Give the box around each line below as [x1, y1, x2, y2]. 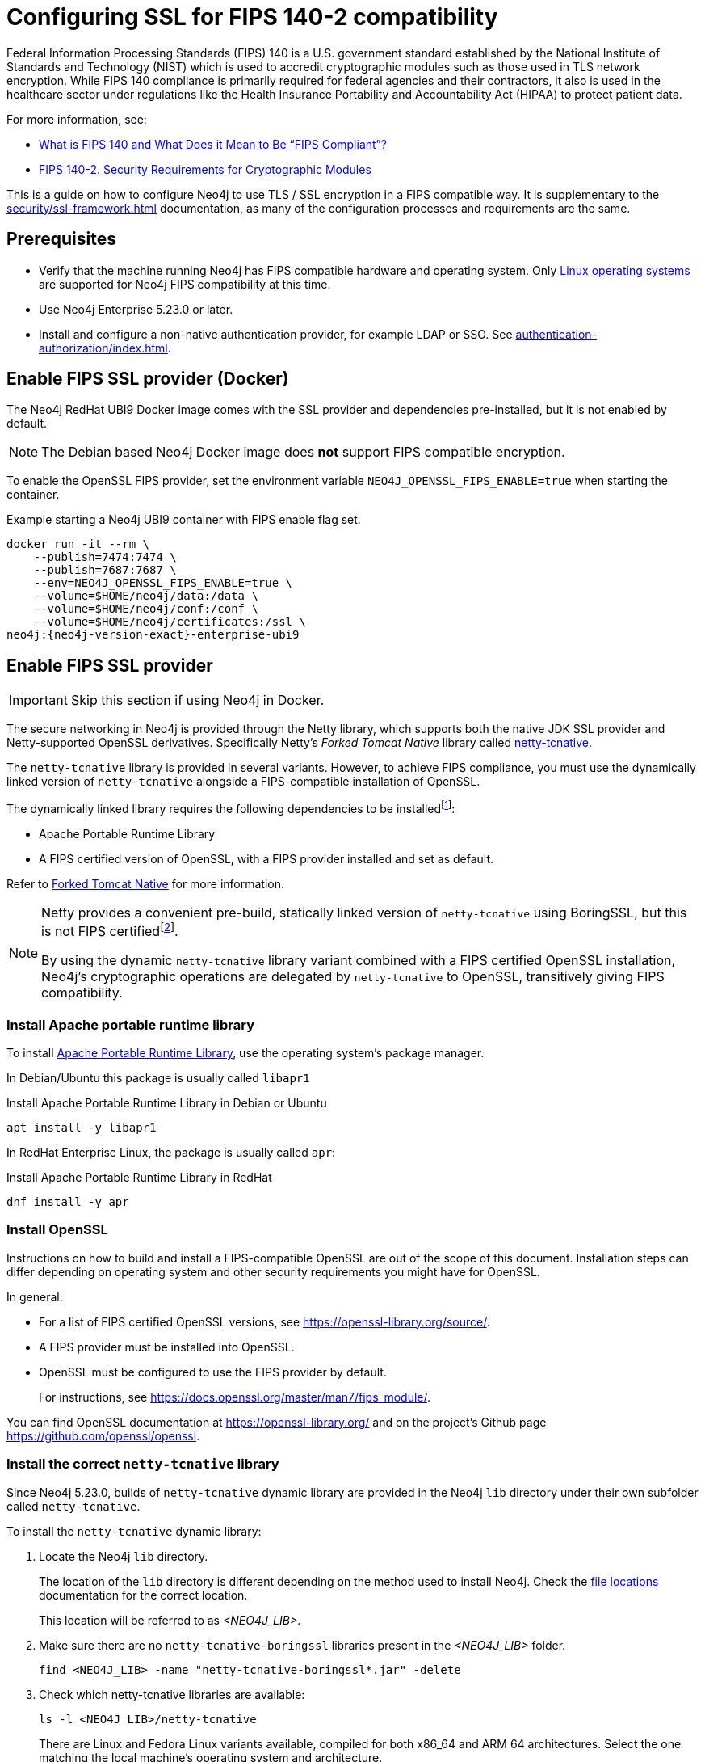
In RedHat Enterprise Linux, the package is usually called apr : [6, 1145, 336, 1160]
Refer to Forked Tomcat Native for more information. [6, 876, 285, 891]
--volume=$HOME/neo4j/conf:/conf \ [33, 602, 258, 616]
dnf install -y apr [6, 1195, 129, 1209]
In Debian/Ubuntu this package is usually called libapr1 [6, 1071, 310, 1085]
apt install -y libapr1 [6, 1121, 157, 1135]
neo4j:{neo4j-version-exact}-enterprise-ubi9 [6, 628, 300, 642]
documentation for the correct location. [39, 1587, 248, 1602]
